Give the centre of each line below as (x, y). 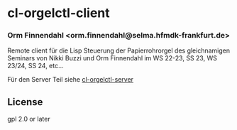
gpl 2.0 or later (29, 119)
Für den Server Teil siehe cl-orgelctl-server (70, 80)
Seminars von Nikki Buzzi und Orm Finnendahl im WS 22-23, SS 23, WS (112, 58)
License (25, 102)
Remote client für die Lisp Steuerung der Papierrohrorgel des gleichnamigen (119, 50)
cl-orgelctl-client (59, 13)
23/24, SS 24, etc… (35, 66)
